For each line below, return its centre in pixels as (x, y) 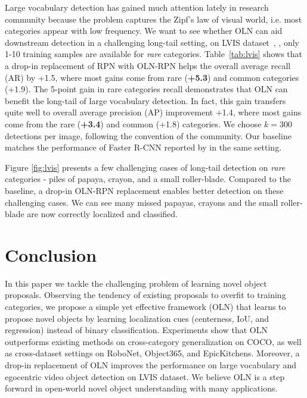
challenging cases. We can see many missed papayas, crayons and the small (142, 202)
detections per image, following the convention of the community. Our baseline (148, 135)
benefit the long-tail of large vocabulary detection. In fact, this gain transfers (145, 100)
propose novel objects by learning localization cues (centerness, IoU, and (137, 318)
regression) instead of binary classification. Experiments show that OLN (136, 330)
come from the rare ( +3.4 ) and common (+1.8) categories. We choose (133, 123)
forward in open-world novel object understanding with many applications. (141, 388)
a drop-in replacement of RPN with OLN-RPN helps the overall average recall (148, 65)
